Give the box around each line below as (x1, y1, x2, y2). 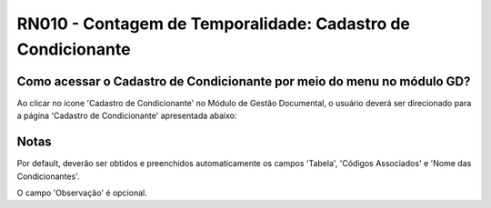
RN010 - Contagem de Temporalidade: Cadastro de (16, 14, 411, 34)
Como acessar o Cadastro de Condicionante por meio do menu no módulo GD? (16, 74, 471, 89)
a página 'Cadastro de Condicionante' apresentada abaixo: (16, 110, 237, 122)
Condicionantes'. (16, 171, 81, 182)
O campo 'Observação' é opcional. (16, 187, 147, 198)
